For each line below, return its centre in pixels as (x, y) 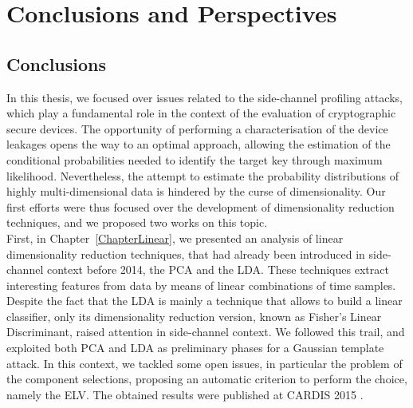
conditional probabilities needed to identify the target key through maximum (195, 159)
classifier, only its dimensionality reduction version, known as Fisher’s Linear (194, 316)
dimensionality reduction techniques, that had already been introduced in (186, 254)
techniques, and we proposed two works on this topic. (137, 222)
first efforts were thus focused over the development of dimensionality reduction (201, 206)
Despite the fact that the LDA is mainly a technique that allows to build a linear (205, 301)
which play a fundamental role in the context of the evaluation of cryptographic (201, 113)
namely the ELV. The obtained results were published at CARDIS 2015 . (185, 394)
